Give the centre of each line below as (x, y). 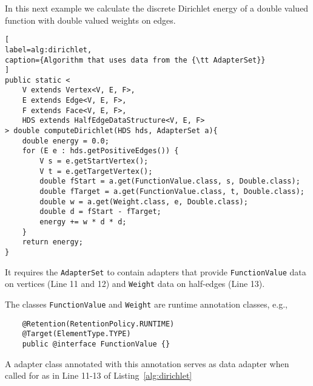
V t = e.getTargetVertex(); (96, 171)
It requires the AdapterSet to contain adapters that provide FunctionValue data (156, 271)
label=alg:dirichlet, (49, 50)
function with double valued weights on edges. (90, 20)
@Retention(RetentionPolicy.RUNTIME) (98, 324)
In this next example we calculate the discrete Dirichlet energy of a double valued (157, 8)
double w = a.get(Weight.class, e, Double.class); (144, 202)
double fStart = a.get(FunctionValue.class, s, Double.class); (170, 181)
